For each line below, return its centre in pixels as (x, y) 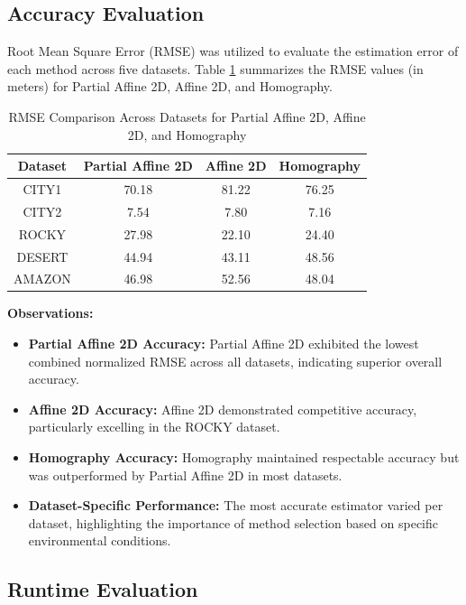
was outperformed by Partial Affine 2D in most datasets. (185, 475)
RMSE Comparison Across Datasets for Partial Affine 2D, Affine (187, 116)
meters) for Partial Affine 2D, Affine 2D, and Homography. (170, 86)
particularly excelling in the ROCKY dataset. (154, 427)
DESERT (42, 256)
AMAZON (42, 279)
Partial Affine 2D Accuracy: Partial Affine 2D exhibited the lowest (224, 344)
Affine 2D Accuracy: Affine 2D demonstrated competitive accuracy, (223, 409)
